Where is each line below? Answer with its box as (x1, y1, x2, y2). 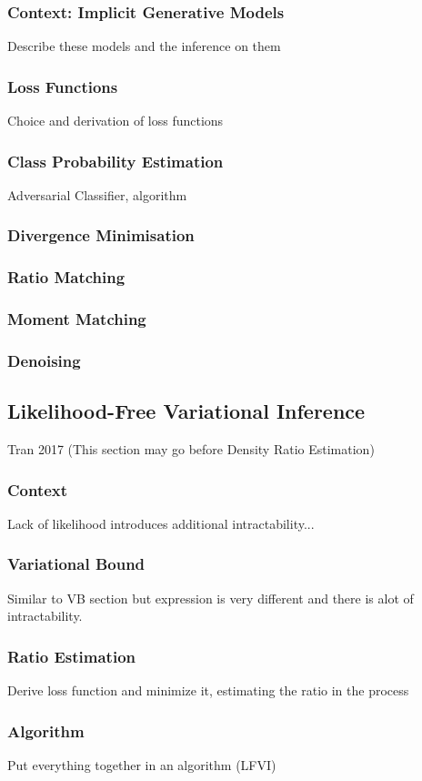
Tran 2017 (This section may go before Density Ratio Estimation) (7, 440, 375, 459)
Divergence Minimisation (7, 224, 195, 247)
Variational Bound (7, 553, 146, 575)
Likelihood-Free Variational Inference (7, 397, 366, 425)
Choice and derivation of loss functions (7, 111, 224, 130)
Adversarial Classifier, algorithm (7, 185, 187, 204)
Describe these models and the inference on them (7, 36, 281, 56)
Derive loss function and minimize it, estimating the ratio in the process (7, 681, 409, 700)
